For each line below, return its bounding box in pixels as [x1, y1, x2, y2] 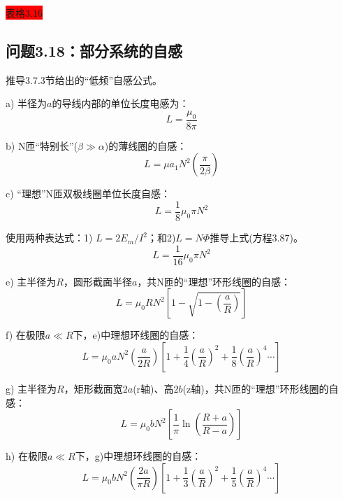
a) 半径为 [6, 96, 48, 111]
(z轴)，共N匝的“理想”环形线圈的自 [182, 381, 339, 395]
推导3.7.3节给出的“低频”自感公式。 [6, 72, 162, 87]
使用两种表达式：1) [6, 230, 93, 245]
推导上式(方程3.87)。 [210, 230, 303, 245]
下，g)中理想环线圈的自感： [75, 449, 202, 463]
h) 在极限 [6, 449, 48, 463]
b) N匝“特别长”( [6, 138, 78, 153]
